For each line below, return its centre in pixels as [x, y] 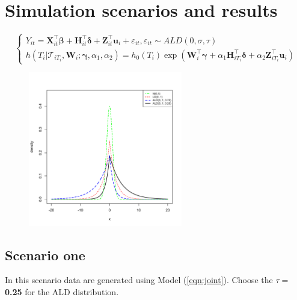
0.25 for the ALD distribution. [62, 291]
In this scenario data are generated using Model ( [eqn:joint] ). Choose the [139, 280]
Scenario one [45, 255]
